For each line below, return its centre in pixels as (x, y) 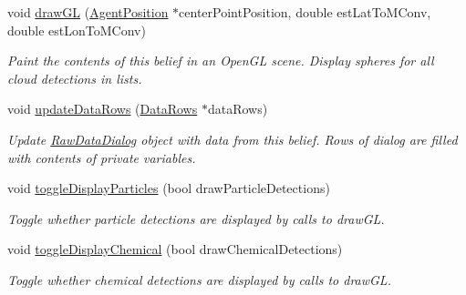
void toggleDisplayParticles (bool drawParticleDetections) (169, 188)
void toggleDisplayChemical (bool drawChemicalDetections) (175, 249)
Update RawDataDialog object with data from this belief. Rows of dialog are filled (233, 139)
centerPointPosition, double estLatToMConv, (305, 12)
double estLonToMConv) (77, 30)
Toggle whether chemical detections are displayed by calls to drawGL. (199, 279)
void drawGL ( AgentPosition (88, 12)
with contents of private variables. (102, 157)
